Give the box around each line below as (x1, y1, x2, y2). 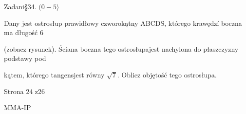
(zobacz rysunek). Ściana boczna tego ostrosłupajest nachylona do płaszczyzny (4, 43, 239, 54)
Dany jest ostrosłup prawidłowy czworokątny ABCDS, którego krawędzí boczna (4, 18, 242, 28)
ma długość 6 (4, 27, 43, 38)
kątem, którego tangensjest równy (4, 69, 105, 79)
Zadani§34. (4, 1, 37, 11)
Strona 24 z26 (4, 86, 45, 96)
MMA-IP (4, 102, 31, 113)
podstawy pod (4, 53, 46, 63)
